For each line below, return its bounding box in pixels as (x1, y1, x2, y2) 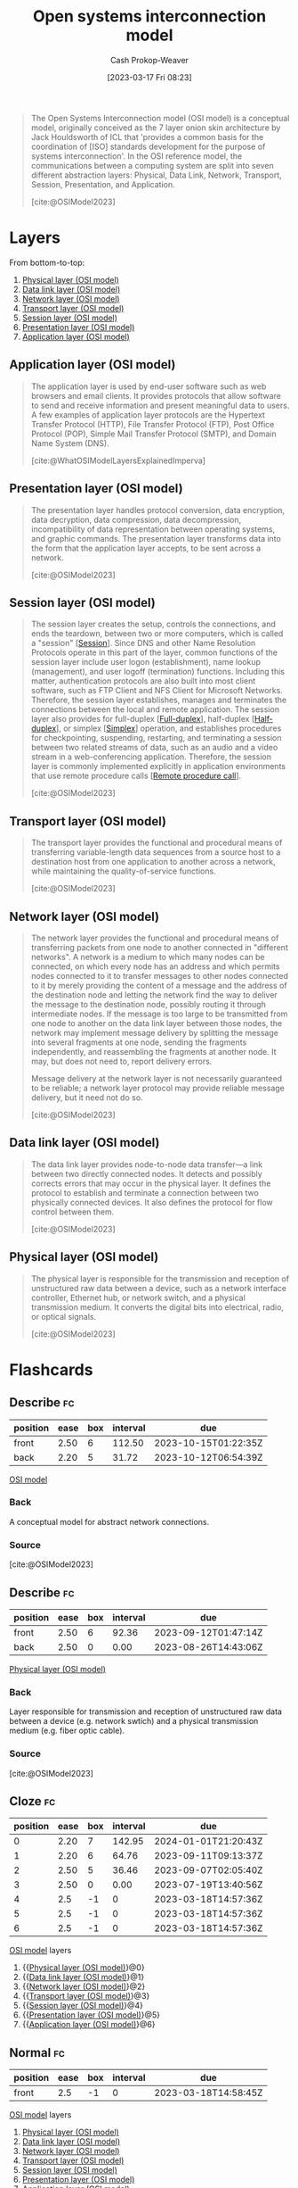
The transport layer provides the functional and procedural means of (30, 837, 283, 849)
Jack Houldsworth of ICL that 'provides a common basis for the (30, 131, 264, 142)
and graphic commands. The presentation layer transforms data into (30, 533, 282, 543)
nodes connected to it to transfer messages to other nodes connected (30, 970, 289, 981)
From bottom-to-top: (9, 257, 85, 268)
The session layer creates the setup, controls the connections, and (30, 618, 276, 630)
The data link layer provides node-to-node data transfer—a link (30, 1158, 263, 1170)
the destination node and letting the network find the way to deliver (30, 989, 278, 1000)
